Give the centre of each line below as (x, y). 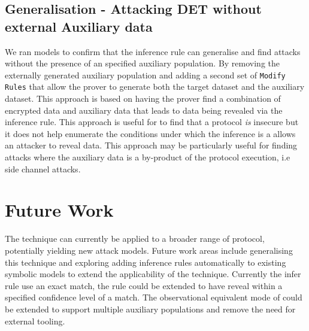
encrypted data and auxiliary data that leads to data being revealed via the (144, 110)
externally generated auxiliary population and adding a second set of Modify (145, 75)
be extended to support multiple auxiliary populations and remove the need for (150, 309)
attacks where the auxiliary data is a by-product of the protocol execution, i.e (148, 157)
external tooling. (35, 321)
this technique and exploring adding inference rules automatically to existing (146, 262)
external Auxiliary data (79, 26)
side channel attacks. (43, 168)
